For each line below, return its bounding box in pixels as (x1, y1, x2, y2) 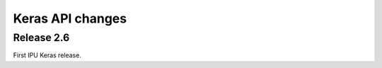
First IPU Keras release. (13, 51, 81, 59)
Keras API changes (13, 11, 127, 26)
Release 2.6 (13, 31, 70, 44)
